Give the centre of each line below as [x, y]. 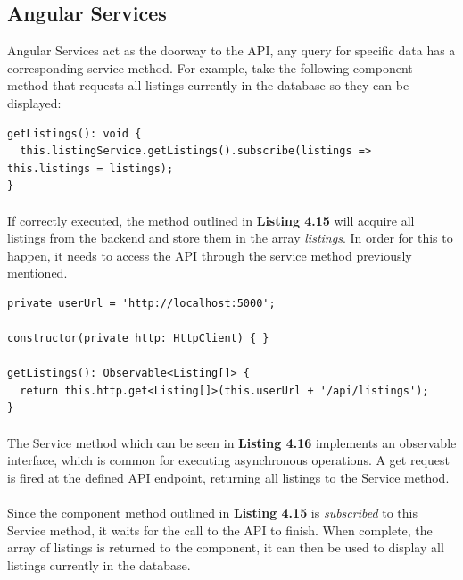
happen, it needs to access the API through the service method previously [210, 255]
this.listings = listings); [91, 168]
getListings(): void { [74, 133]
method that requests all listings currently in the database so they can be [208, 85]
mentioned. [37, 273]
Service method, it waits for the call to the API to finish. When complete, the [220, 530]
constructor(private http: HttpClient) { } [138, 339]
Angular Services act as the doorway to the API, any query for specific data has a [231, 50]
